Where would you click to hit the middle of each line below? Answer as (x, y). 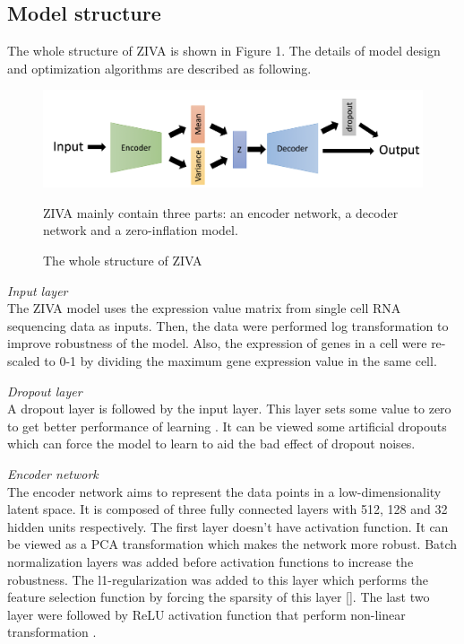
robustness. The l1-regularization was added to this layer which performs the (218, 579)
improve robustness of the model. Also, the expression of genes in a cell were (217, 343)
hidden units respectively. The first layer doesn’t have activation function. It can (228, 526)
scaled (24, 361)
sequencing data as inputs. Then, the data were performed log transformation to (228, 325)
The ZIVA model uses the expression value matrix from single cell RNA (204, 308)
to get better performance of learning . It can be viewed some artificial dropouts (227, 426)
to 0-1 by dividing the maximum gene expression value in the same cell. (241, 361)
